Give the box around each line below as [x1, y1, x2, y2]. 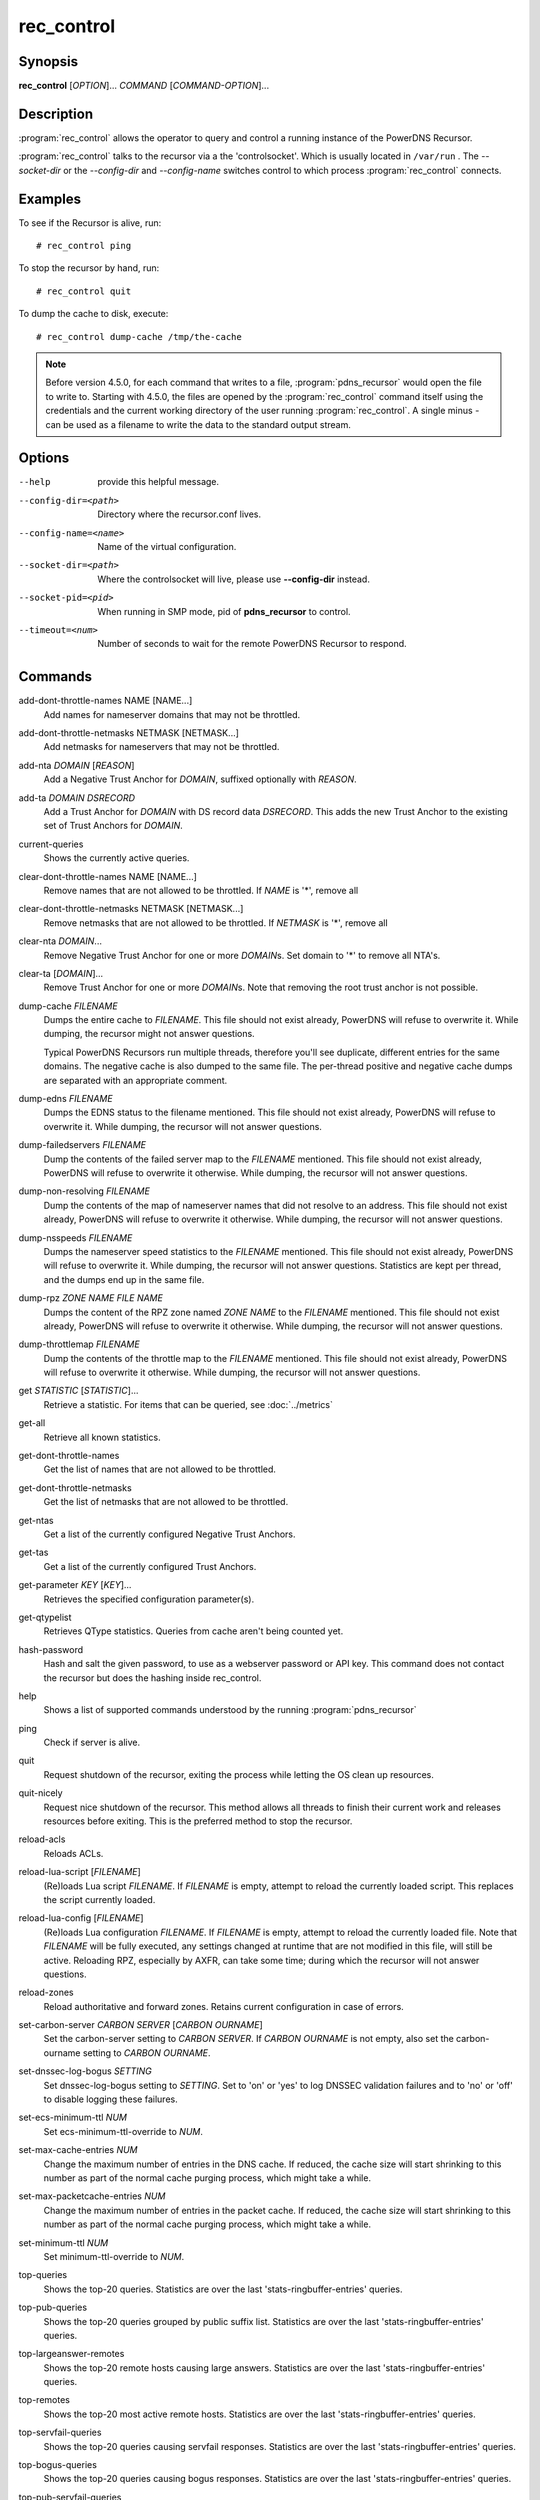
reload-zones [18, 1986, 74, 1999]
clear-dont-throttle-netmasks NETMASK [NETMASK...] [18, 903, 244, 915]
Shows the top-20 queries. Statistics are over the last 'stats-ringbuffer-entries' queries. [43, 2283, 404, 2295]
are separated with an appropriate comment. [43, 1074, 228, 1086]
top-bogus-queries [18, 2459, 97, 2471]
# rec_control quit [36, 285, 132, 297]
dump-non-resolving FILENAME [18, 1185, 150, 1197]
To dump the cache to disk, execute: [18, 308, 169, 320]
